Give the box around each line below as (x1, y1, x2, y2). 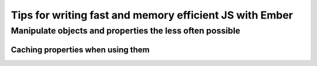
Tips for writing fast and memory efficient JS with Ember (11, 9, 294, 21)
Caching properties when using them (11, 45, 150, 54)
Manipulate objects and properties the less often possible (11, 25, 241, 36)
